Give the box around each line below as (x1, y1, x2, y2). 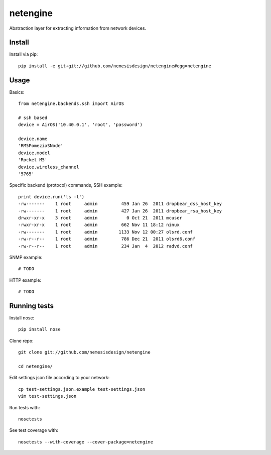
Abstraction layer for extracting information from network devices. (9, 25, 147, 31)
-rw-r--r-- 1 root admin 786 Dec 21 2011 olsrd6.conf (18, 236, 196, 242)
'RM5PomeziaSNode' (18, 143, 64, 149)
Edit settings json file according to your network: (9, 375, 110, 381)
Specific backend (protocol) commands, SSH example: (9, 182, 123, 188)
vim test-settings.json (18, 393, 77, 399)
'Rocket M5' (18, 157, 48, 163)
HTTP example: (9, 277, 42, 283)
